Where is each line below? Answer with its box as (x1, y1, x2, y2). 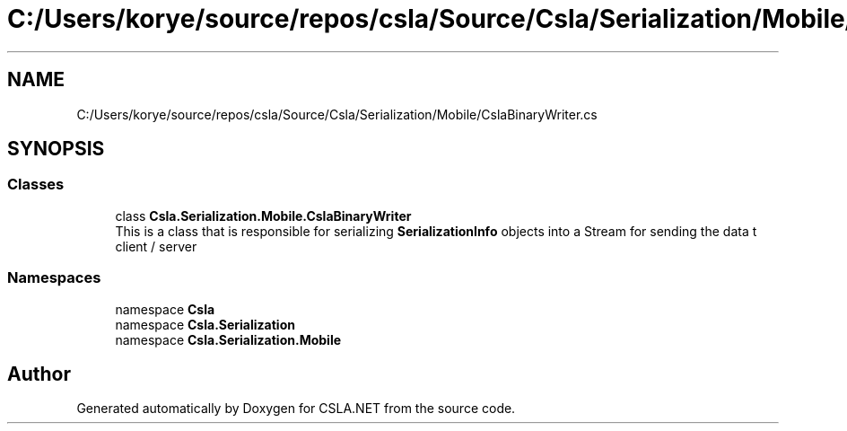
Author (7, 362, 71, 385)
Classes (7, 175, 65, 194)
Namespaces (7, 268, 101, 287)
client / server (115, 238, 197, 254)
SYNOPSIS (7, 137, 105, 161)
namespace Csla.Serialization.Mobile (115, 331, 342, 347)
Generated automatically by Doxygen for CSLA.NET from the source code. (76, 400, 516, 417)
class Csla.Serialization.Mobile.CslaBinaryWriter (115, 207, 412, 224)
